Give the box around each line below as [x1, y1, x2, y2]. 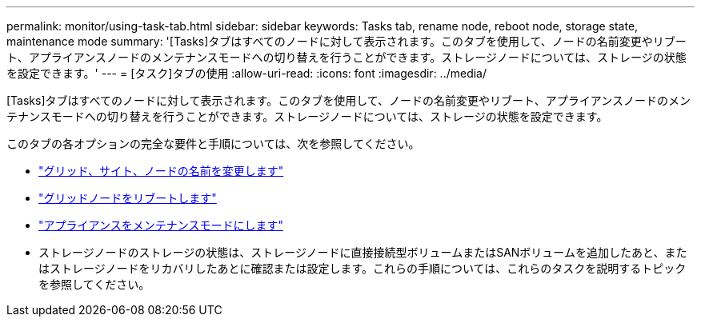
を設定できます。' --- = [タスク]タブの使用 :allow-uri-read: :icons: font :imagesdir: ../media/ [6, 66, 487, 80]
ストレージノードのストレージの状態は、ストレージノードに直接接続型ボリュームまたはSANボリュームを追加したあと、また [38, 245, 687, 259]
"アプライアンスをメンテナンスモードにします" [38, 218, 283, 232]
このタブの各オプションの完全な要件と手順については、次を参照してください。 [6, 137, 420, 150]
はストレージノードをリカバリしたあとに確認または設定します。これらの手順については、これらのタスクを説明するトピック [38, 261, 687, 275]
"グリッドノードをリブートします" [38, 191, 217, 205]
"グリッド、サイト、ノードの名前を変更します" [38, 164, 284, 177]
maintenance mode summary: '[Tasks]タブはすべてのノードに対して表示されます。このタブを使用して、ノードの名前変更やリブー [6, 34, 687, 48]
